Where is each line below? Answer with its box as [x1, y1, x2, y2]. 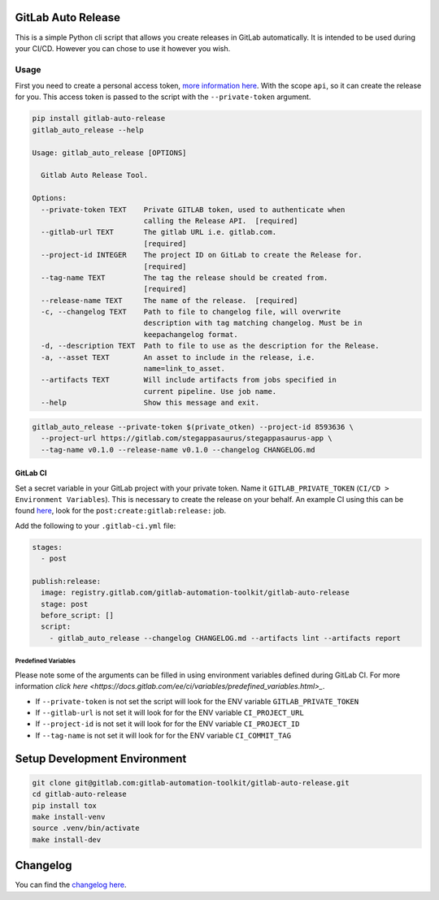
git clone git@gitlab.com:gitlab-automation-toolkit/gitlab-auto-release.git [32, 778, 350, 787]
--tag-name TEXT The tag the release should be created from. [41, 273, 328, 282]
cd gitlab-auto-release [32, 790, 128, 799]
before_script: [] [41, 611, 114, 621]
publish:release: [32, 577, 102, 586]
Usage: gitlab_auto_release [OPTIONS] [32, 148, 187, 158]
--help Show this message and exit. [41, 398, 260, 408]
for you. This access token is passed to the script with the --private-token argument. [15, 92, 311, 102]
